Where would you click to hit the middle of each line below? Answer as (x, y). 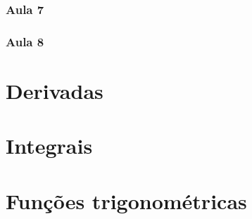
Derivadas (55, 90)
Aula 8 (25, 41)
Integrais (49, 146)
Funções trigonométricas (126, 200)
